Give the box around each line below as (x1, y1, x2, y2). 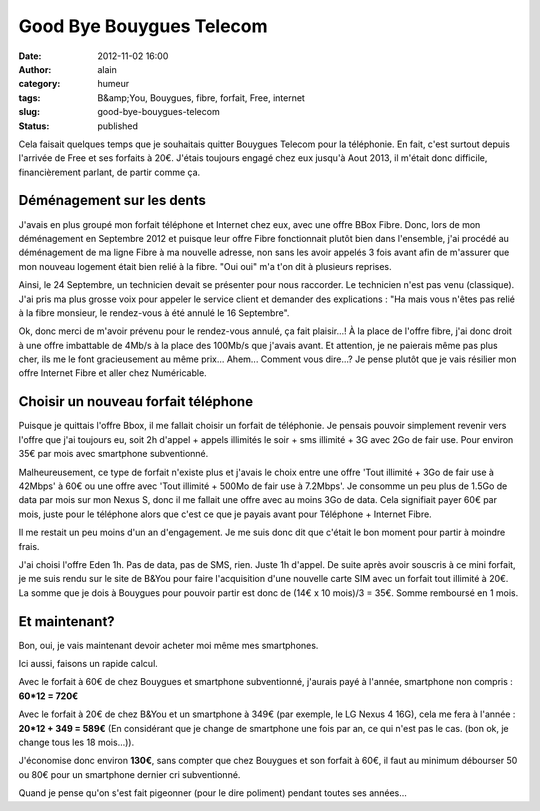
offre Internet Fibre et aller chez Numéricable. (18, 367, 207, 379)
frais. (18, 540, 40, 552)
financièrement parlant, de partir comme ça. (18, 166, 201, 178)
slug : (18, 106, 40, 118)
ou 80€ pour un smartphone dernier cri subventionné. (18, 768, 241, 780)
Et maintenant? (18, 613, 115, 630)
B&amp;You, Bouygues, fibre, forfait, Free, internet (97, 91, 305, 104)
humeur (97, 78, 130, 90)
